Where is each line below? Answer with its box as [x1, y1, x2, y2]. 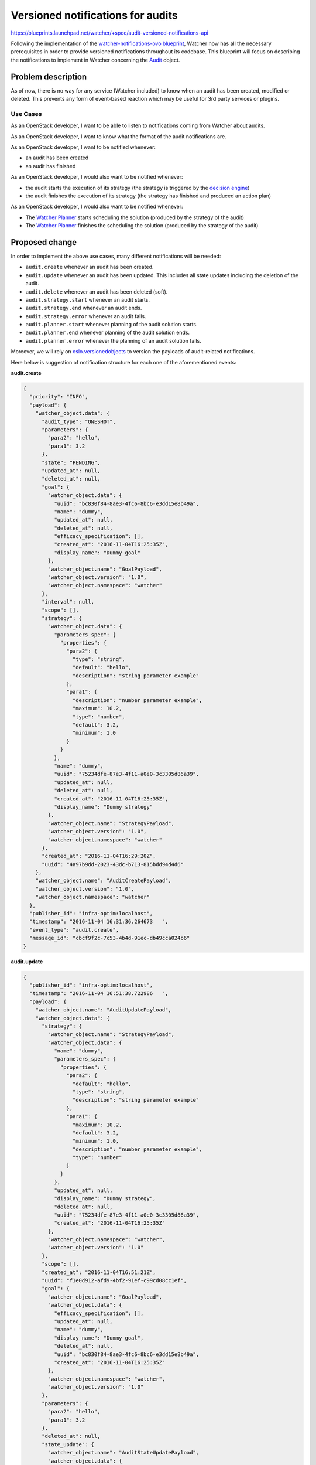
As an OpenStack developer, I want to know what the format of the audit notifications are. [11, 132, 226, 140]
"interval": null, [42, 598, 95, 605]
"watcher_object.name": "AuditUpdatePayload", [35, 1007, 172, 1013]
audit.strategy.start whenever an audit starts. [25, 296, 150, 303]
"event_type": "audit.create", [29, 926, 119, 933]
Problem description [11, 71, 87, 81]
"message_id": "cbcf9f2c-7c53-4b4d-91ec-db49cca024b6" [29, 935, 190, 942]
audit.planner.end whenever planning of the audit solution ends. [25, 329, 190, 336]
